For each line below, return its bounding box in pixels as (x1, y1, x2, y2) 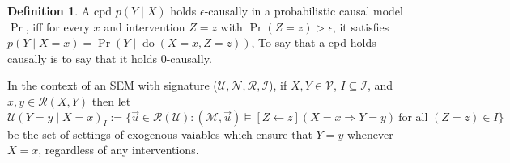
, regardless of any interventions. (38, 141, 199, 158)
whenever (346, 125, 393, 142)
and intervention (104, 18, 185, 35)
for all (398, 111, 428, 123)
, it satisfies (332, 18, 389, 35)
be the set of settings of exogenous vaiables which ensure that (7, 125, 312, 142)
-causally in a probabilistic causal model (204, 2, 403, 19)
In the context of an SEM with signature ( (7, 77, 218, 94)
